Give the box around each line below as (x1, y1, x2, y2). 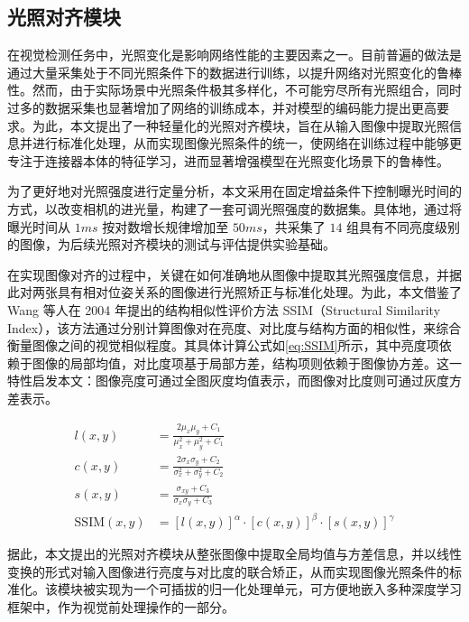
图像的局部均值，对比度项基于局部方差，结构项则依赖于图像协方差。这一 (32, 353, 462, 372)
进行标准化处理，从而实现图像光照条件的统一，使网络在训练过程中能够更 (32, 134, 462, 153)
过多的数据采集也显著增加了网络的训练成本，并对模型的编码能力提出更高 (7, 97, 437, 116)
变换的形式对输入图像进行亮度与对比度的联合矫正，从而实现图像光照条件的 (7, 562, 449, 580)
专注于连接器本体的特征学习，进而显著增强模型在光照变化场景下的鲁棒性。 (7, 151, 449, 170)
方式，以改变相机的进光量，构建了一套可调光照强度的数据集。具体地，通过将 (7, 199, 462, 218)
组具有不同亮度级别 (346, 217, 461, 236)
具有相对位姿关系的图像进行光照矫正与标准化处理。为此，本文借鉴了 (57, 283, 462, 302)
